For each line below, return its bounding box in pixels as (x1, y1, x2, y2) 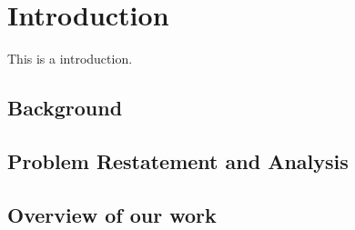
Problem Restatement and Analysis (7, 146, 349, 175)
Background (7, 94, 123, 122)
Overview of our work (7, 200, 217, 228)
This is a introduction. (7, 49, 133, 68)
